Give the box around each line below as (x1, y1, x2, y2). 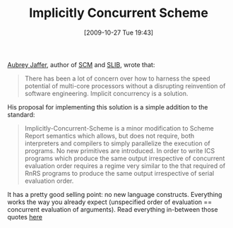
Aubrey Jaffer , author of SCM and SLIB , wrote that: (7, 60, 155, 68)
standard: (7, 110, 35, 119)
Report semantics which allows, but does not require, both (24, 131, 195, 140)
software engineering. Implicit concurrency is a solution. (24, 89, 189, 97)
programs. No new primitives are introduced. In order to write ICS (24, 146, 215, 155)
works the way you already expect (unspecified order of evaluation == (7, 198, 213, 206)
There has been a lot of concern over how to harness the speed (24, 74, 210, 83)
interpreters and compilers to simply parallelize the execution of (24, 139, 210, 148)
